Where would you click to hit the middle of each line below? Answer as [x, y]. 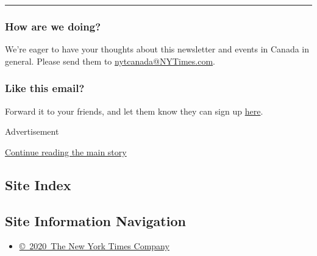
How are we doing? [53, 26]
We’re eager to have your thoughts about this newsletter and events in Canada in [157, 49]
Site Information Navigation [95, 220]
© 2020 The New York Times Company [94, 246]
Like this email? [45, 88]
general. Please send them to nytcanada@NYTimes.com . [110, 61]
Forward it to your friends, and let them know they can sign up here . [134, 111]
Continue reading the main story [66, 151]
